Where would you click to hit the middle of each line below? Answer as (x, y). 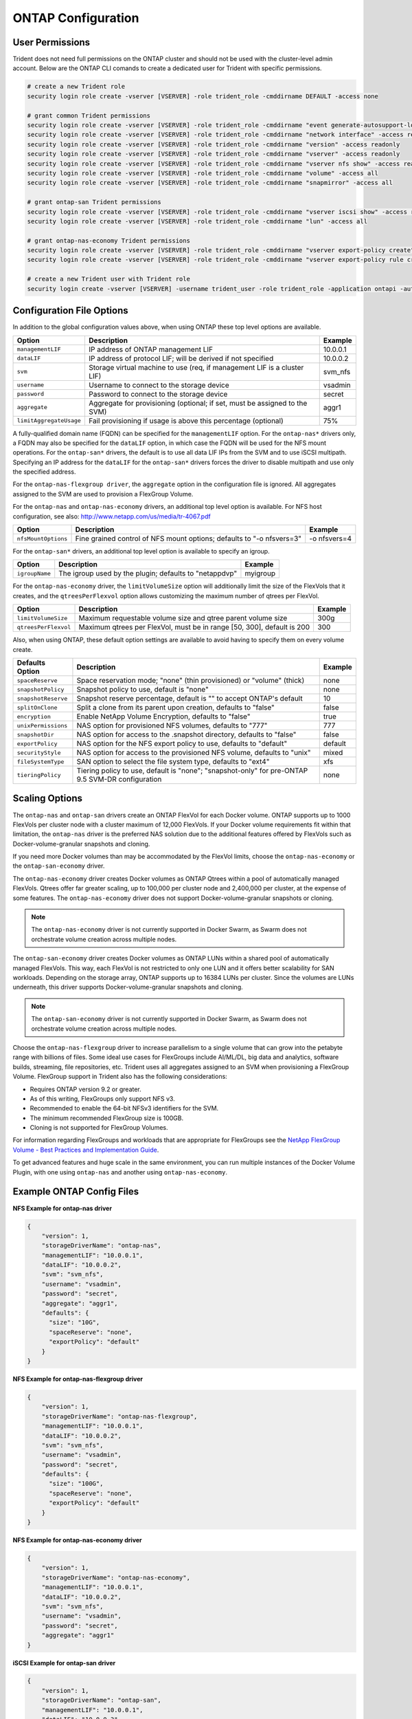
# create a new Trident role (76, 87)
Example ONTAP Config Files (76, 1192)
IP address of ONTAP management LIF (150, 349)
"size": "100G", (76, 1484)
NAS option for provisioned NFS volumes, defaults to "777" (172, 725)
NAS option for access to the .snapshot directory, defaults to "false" (186, 734)
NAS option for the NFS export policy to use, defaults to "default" (182, 744)
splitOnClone (37, 707)
